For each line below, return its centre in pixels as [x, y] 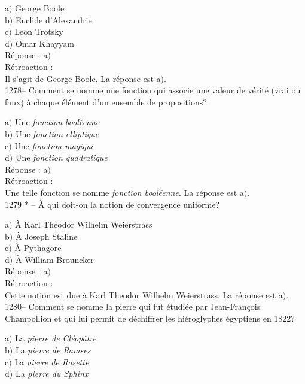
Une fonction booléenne [57, 122]
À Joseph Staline [46, 236]
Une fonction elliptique [57, 133]
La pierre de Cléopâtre [56, 338]
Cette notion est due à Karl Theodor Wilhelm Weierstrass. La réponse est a [144, 294]
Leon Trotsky [39, 31]
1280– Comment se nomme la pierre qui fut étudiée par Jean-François [133, 306]
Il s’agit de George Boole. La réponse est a [83, 78]
